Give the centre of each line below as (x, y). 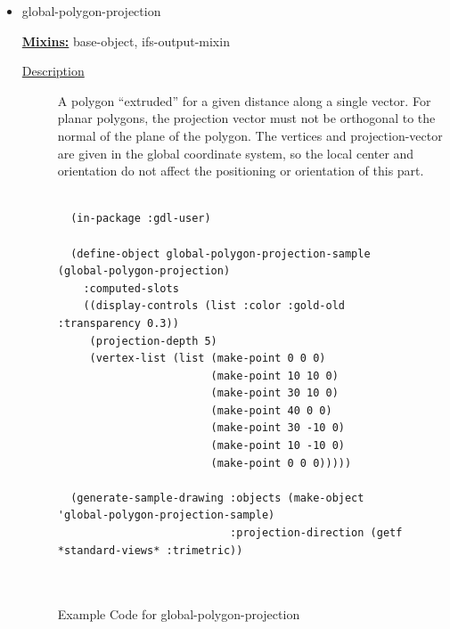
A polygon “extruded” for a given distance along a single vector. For (244, 100)
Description (53, 71)
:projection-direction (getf (316, 533)
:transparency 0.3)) (118, 323)
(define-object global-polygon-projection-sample (221, 253)
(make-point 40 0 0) (271, 410)
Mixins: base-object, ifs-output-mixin (126, 41)
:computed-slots (131, 288)
